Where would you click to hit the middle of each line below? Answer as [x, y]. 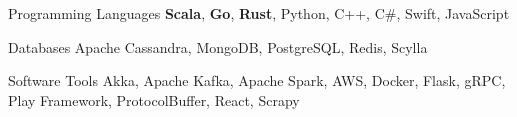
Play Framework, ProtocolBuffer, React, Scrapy [154, 99]
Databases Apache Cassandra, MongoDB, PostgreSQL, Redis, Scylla [218, 46]
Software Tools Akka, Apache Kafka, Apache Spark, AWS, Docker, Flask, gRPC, [257, 80]
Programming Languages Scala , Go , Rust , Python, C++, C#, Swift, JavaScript [259, 13]
